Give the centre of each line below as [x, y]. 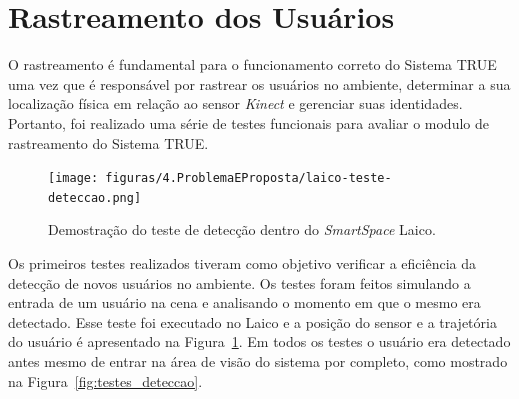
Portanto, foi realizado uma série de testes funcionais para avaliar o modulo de [248, 122]
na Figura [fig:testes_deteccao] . [105, 380]
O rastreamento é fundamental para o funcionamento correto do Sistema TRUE [252, 64]
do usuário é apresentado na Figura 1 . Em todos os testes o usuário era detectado [259, 341]
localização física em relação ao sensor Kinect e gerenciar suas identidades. [235, 103]
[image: [73, 178]
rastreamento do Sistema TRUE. [108, 142]
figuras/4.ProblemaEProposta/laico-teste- [248, 178]
